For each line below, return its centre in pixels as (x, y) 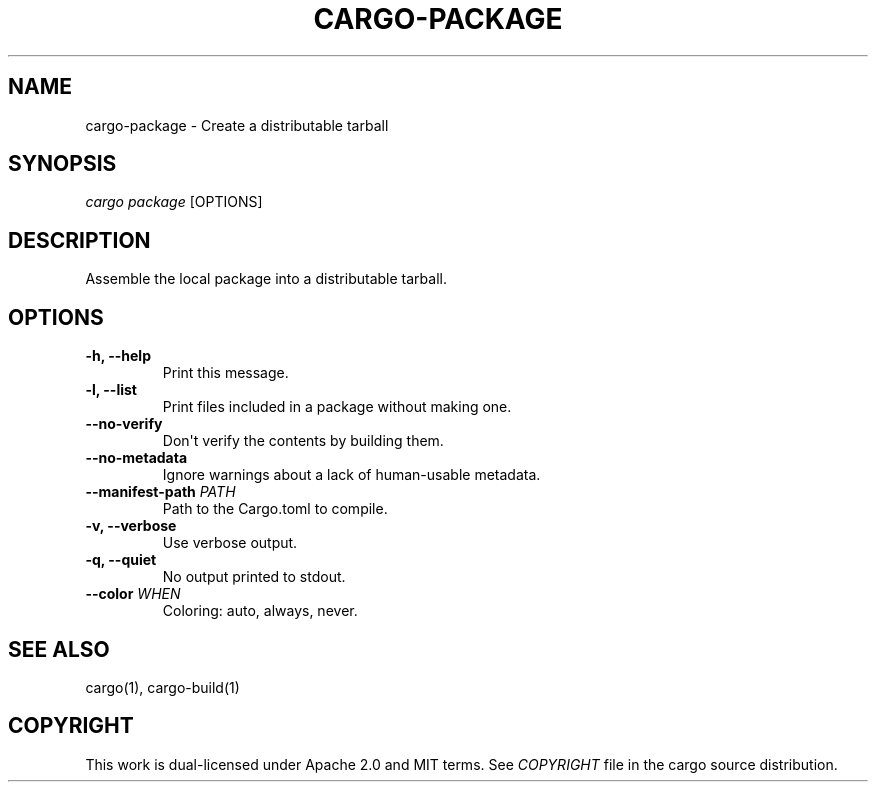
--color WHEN (133, 594)
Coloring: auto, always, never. (260, 611)
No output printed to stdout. (254, 577)
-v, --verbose (131, 526)
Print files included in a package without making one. (337, 407)
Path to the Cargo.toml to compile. (275, 509)
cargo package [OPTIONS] (174, 202)
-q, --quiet (121, 560)
